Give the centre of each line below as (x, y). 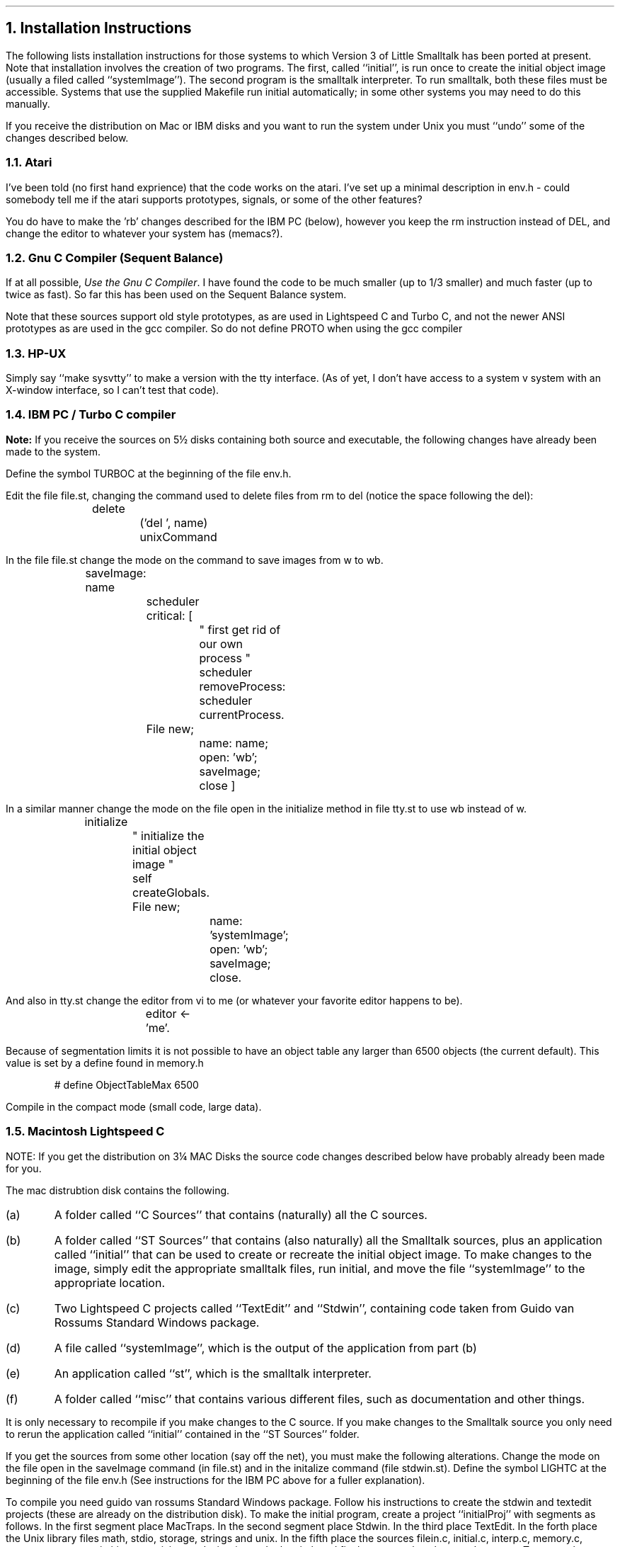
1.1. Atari (29, 163)
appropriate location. (109, 1282)
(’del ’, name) (174, 522)
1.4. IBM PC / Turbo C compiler (91, 415)
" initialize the (168, 835)
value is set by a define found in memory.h (105, 1062)
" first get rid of (240, 629)
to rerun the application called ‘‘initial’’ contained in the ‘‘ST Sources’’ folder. (183, 1434)
